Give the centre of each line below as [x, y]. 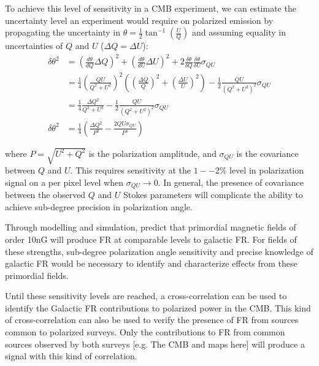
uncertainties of [34, 46]
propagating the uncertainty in [63, 32]
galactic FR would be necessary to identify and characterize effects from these [151, 263]
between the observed [45, 195]
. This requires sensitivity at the [130, 170]
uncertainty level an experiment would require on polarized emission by [139, 20]
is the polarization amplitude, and [152, 153]
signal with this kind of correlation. [71, 356]
